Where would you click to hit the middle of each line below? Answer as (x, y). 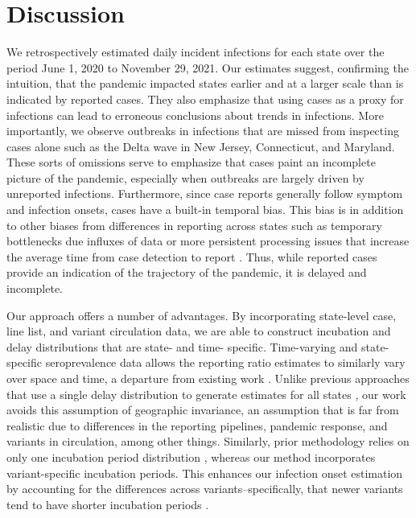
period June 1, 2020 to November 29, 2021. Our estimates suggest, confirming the (208, 67)
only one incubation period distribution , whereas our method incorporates (191, 456)
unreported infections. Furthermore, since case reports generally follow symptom (205, 193)
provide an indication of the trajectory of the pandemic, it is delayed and (187, 272)
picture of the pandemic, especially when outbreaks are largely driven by (185, 177)
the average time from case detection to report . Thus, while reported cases (192, 256)
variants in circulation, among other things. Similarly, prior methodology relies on (208, 441)
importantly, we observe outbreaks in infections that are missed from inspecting (203, 131)
